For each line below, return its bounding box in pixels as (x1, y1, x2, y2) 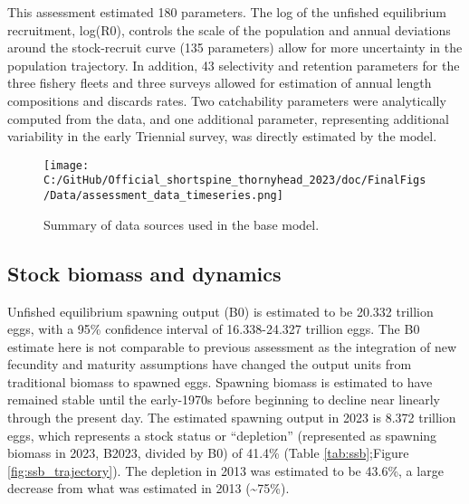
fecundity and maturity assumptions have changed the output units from (7, 355, 412, 374)
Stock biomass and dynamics (7, 259, 282, 287)
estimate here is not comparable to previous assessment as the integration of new (7, 337, 457, 356)
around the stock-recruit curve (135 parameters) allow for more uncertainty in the (7, 38, 463, 57)
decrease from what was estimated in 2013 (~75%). (7, 479, 290, 498)
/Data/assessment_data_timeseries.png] (43, 189, 283, 203)
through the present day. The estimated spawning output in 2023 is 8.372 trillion (7, 408, 456, 427)
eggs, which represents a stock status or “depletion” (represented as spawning (7, 425, 437, 444)
